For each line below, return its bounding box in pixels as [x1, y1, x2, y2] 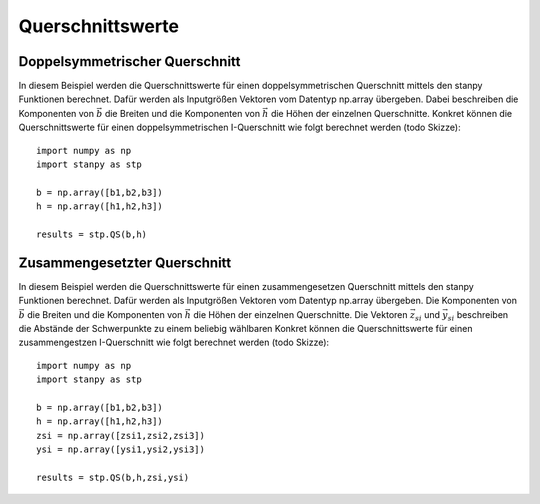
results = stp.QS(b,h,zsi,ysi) [36, 471, 190, 483]
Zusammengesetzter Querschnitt [18, 254, 232, 271]
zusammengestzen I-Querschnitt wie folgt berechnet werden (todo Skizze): [18, 336, 330, 349]
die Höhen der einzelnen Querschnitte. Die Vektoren [193, 308, 409, 320]
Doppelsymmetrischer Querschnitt [18, 53, 241, 70]
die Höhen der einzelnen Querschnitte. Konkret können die [270, 107, 513, 119]
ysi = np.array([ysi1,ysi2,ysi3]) [36, 444, 205, 455]
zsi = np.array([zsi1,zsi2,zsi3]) [36, 430, 205, 441]
